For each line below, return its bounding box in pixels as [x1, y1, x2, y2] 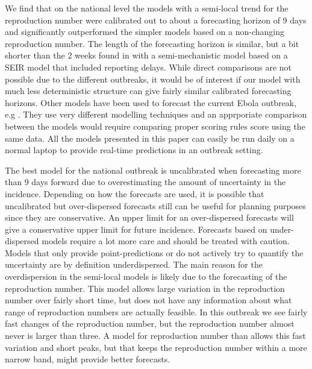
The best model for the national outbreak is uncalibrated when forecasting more [5, 163, 301, 176]
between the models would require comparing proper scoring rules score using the [5, 119, 305, 132]
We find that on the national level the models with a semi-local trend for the [5, 2, 289, 14]
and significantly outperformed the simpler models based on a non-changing [5, 25, 285, 38]
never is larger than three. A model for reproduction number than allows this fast [5, 329, 306, 342]
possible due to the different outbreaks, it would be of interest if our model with [5, 72, 301, 85]
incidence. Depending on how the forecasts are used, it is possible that [5, 187, 264, 200]
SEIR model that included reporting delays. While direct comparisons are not [5, 60, 292, 73]
